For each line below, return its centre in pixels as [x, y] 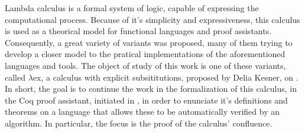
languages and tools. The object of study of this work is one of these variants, [145, 65]
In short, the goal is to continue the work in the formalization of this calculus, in [151, 89]
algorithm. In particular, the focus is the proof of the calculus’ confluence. [139, 123]
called [15, 77]
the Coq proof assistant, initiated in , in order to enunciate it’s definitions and [146, 100]
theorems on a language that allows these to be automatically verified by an [142, 112]
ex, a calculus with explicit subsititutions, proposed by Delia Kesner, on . [166, 77]
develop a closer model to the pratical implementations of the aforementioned [145, 54]
